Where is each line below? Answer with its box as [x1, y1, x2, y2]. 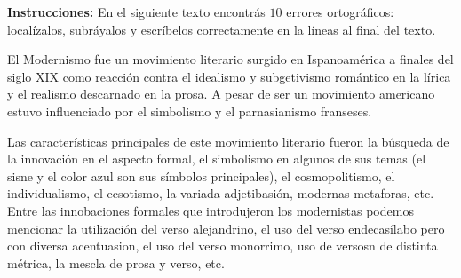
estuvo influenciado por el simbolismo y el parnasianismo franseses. [7, 101, 372, 120]
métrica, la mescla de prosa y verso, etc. [7, 253, 225, 272]
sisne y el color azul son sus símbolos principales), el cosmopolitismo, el [7, 166, 395, 185]
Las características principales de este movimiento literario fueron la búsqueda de [7, 131, 449, 150]
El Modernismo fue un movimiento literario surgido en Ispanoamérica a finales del [7, 50, 454, 68]
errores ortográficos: [286, 3, 394, 20]
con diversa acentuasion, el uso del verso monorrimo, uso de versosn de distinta [7, 236, 438, 255]
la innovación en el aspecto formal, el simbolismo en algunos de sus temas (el [7, 149, 426, 168]
